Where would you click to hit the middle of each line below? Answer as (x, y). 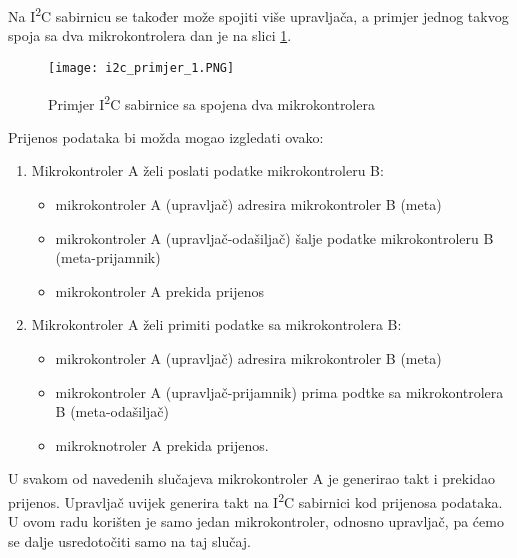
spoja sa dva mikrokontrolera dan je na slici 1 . (150, 35)
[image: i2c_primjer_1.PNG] (141, 67)
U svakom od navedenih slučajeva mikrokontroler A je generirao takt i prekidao (251, 478)
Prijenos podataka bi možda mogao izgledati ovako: (166, 136)
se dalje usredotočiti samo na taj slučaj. (130, 540)
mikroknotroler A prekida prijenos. (162, 444)
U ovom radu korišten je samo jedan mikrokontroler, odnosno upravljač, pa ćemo (256, 521)
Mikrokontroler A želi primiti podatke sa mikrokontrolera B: (216, 324)
